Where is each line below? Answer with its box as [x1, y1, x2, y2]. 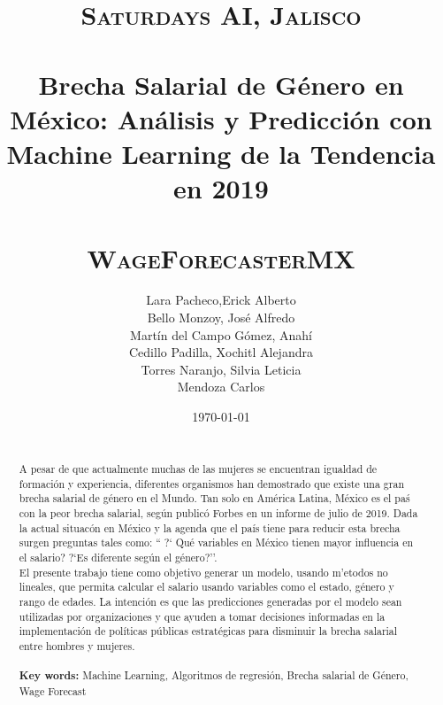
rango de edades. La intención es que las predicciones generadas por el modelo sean [19, 593, 402, 608]
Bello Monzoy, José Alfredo [147, 308, 295, 327]
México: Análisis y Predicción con [10, 100, 432, 136]
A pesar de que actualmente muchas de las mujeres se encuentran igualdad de [19, 461, 378, 476]
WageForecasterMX [87, 239, 355, 275]
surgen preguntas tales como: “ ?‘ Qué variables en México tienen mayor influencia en [19, 535, 414, 550]
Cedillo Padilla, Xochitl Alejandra [129, 343, 313, 361]
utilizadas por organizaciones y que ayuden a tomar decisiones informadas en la [19, 608, 386, 624]
